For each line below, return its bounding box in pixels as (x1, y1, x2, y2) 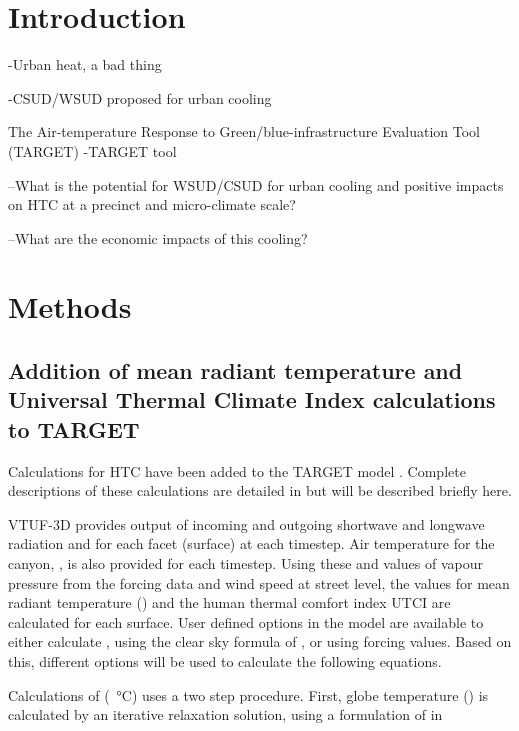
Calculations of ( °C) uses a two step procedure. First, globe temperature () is (8, 684, 489, 705)
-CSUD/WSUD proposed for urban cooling (8, 87, 272, 108)
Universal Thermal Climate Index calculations (8, 384, 496, 415)
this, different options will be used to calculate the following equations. (8, 650, 442, 671)
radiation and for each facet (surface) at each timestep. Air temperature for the (8, 533, 495, 554)
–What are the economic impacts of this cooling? (8, 227, 308, 248)
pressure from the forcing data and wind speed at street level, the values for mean (8, 572, 510, 593)
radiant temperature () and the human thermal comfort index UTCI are (8, 592, 451, 613)
